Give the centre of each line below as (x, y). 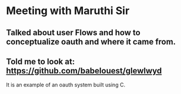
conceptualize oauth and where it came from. (91, 41)
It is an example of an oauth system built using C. (66, 85)
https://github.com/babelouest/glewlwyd (84, 71)
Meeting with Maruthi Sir (68, 11)
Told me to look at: (41, 61)
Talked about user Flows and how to (73, 33)
